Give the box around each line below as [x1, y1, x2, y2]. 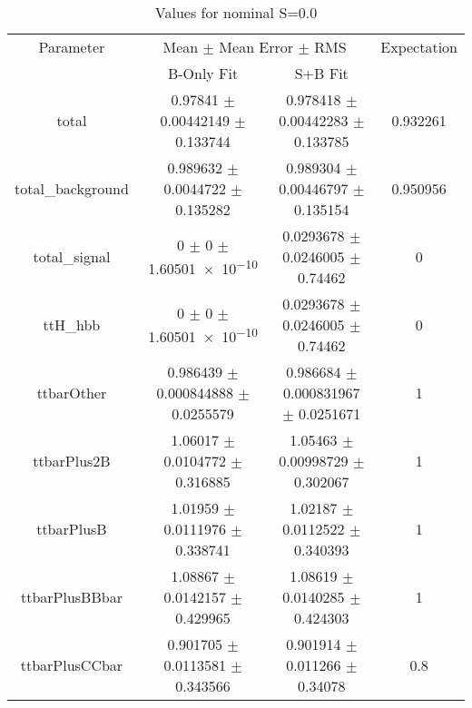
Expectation [380, 36, 457, 57]
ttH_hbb [43, 314, 101, 335]
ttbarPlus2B [33, 450, 111, 471]
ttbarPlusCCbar [20, 654, 123, 675]
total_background [15, 178, 129, 199]
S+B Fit [294, 63, 349, 84]
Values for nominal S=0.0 [154, 2, 318, 23]
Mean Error [219, 36, 294, 57]
